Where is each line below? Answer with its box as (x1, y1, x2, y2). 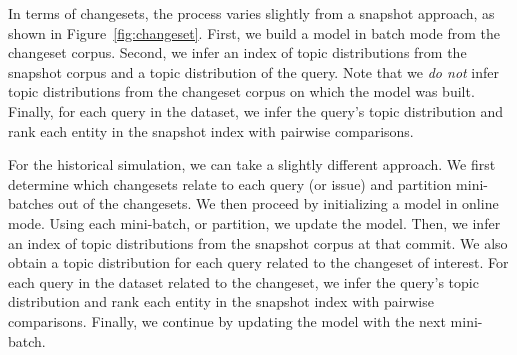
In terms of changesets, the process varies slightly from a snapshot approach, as (8, 3, 495, 23)
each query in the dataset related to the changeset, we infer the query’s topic (8, 271, 479, 292)
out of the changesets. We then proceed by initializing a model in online (58, 193, 499, 214)
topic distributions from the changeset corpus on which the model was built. (8, 81, 475, 102)
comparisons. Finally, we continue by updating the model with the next (8, 310, 446, 331)
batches (8, 193, 54, 214)
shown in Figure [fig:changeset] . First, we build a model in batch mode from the (8, 22, 500, 43)
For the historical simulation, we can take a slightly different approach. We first (8, 154, 496, 175)
